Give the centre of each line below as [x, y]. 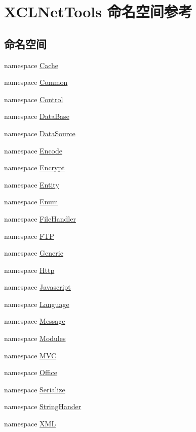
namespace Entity [32, 184]
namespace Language [37, 304]
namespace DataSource [40, 133]
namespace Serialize [35, 389]
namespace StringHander [43, 406]
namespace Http [29, 270]
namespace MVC [30, 355]
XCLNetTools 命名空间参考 [98, 11]
